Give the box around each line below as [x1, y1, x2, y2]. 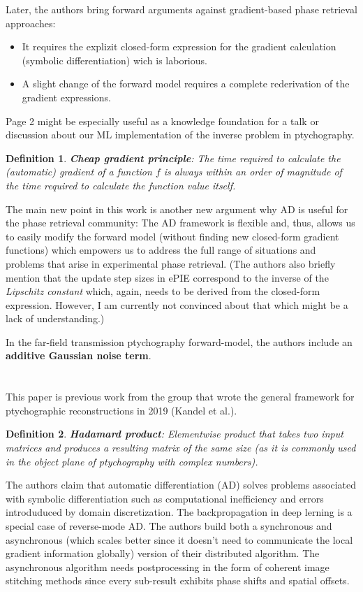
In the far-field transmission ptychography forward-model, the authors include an [6, 334, 353, 349]
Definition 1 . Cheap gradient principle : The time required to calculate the [6, 150, 341, 165]
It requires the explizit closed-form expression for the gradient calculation [22, 39, 336, 54]
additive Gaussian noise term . [6, 348, 151, 363]
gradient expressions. [22, 89, 111, 104]
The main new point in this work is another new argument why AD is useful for [6, 201, 348, 216]
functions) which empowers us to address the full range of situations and [6, 243, 316, 257]
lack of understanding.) [6, 311, 105, 326]
